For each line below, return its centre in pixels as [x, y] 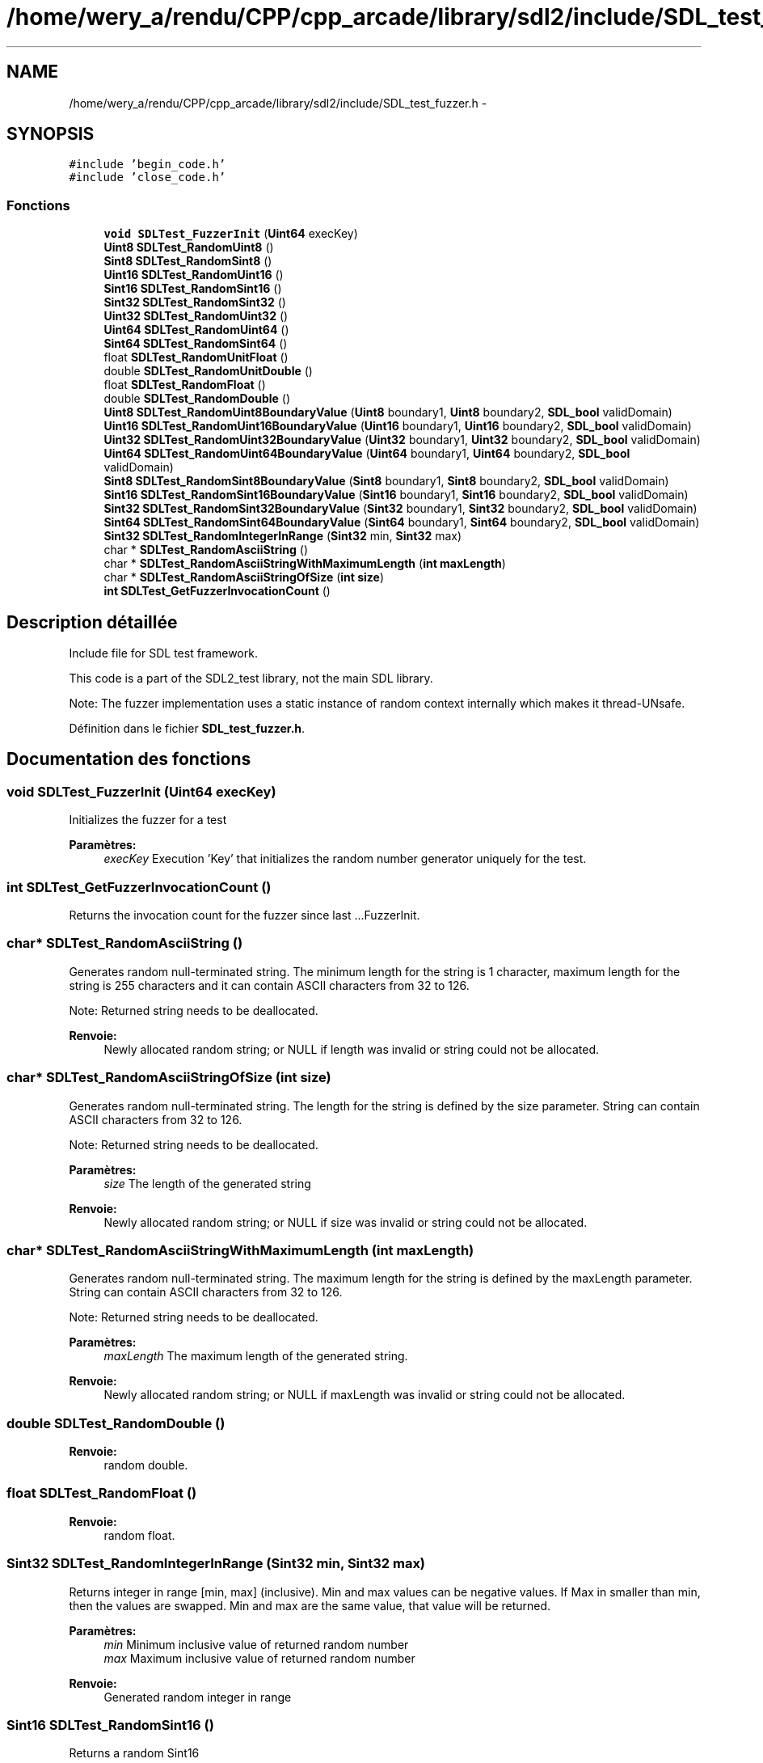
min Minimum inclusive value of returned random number [256, 1644]
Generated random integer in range [198, 1697]
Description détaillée [92, 622]
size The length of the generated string [207, 1183]
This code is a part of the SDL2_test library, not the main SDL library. [251, 679]
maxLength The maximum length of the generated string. [256, 1356]
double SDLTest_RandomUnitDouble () [208, 371]
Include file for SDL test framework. [163, 653]
